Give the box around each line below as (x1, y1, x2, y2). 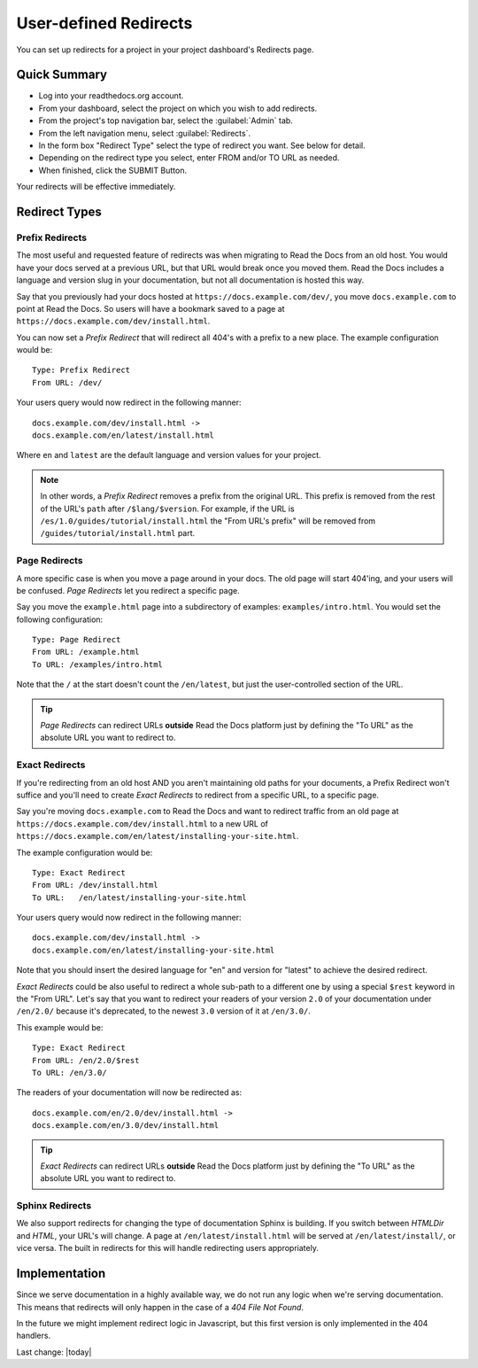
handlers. (16, 1330, 51, 1341)
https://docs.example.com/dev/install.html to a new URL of (16, 818, 269, 828)
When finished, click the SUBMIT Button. (38, 165, 188, 175)
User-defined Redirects (16, 13, 193, 33)
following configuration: (16, 614, 104, 625)
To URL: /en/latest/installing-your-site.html (32, 892, 247, 903)
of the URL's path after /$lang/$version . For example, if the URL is (40, 503, 296, 514)
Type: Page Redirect (32, 634, 121, 645)
